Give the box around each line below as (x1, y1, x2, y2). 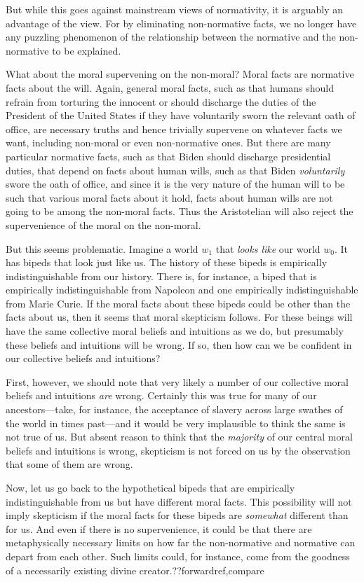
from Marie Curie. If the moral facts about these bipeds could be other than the (6, 296, 351, 310)
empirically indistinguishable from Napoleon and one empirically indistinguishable (6, 282, 358, 297)
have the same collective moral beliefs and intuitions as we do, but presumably (6, 324, 344, 338)
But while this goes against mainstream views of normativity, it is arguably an (6, 2, 344, 16)
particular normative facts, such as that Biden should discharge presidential (6, 148, 331, 163)
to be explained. (52, 43, 121, 57)
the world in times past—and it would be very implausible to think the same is (6, 415, 346, 430)
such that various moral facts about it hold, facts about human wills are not (6, 190, 333, 205)
